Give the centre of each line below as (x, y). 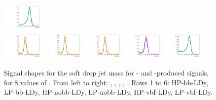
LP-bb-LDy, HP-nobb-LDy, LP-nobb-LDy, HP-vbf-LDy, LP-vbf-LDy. (108, 92)
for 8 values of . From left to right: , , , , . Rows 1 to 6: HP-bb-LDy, (106, 82)
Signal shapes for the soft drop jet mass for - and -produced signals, (107, 73)
